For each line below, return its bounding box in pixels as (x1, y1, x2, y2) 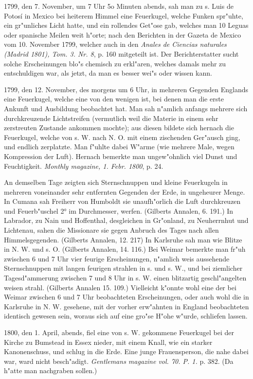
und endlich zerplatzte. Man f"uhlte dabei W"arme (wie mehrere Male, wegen (4, 141, 235, 152)
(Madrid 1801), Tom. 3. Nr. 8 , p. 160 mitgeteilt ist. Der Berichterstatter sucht (4, 48, 239, 59)
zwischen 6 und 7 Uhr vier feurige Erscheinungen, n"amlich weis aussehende (4, 253, 230, 263)
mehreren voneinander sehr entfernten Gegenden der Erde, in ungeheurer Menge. (4, 186, 245, 197)
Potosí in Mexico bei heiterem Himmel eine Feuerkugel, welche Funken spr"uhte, (4, 10, 243, 20)
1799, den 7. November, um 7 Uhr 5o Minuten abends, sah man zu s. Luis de (4, 1, 234, 11)
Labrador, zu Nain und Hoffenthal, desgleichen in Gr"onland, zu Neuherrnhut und (4, 215, 249, 225)
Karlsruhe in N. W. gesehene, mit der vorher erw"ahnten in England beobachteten (4, 301, 249, 311)
